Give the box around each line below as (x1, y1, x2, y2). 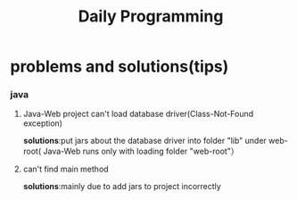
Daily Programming (78, 6, 224, 27)
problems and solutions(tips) (10, 56, 229, 77)
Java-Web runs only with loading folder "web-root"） (43, 146, 239, 157)
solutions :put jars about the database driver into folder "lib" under (22, 136, 267, 146)
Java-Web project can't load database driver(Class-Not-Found (22, 109, 254, 120)
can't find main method (22, 163, 110, 175)
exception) (22, 118, 63, 129)
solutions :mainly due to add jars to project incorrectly (22, 181, 221, 192)
